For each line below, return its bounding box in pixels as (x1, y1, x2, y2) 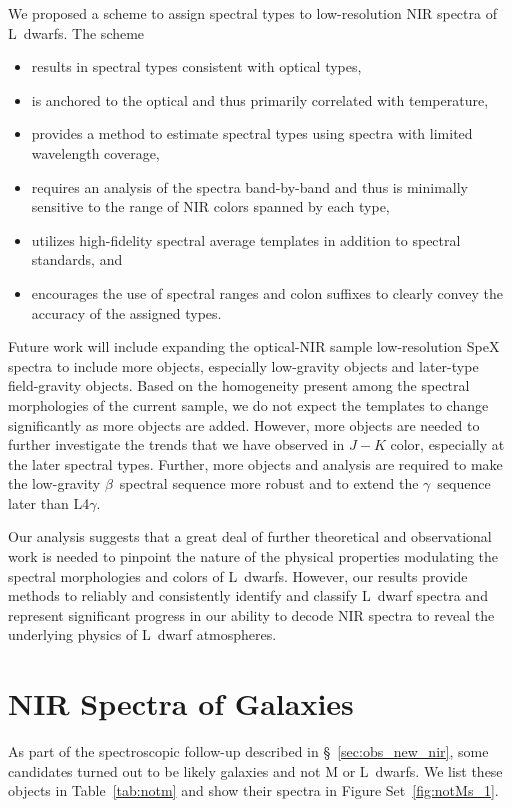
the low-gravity (8, 473, 101, 494)
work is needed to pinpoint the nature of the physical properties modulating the (8, 546, 499, 567)
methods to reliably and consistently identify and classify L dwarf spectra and (8, 585, 488, 606)
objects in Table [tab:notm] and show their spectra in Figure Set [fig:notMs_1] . (8, 780, 499, 801)
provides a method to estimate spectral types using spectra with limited (31, 123, 473, 144)
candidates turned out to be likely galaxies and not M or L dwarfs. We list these (8, 760, 503, 781)
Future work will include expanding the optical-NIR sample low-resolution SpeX (8, 336, 500, 357)
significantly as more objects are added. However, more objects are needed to (8, 414, 480, 435)
